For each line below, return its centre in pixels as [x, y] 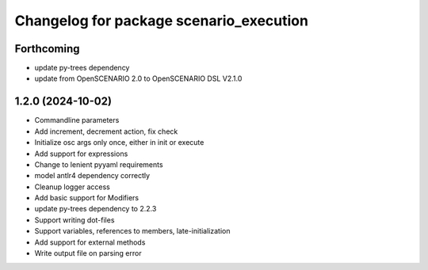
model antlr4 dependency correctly [92, 176]
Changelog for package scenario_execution [162, 21]
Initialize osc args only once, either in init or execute [119, 143]
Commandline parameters [77, 120]
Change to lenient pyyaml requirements [99, 164]
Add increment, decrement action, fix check [106, 131]
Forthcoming [47, 49]
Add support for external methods [90, 242]
